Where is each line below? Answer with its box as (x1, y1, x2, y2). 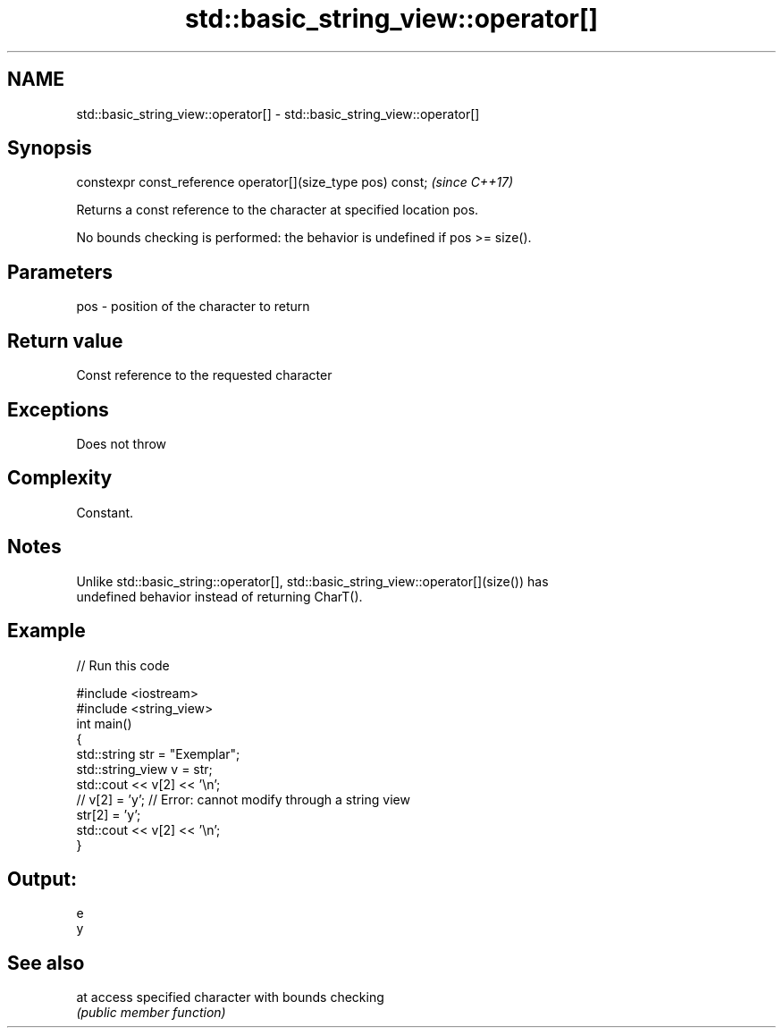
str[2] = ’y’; (76, 806, 141, 822)
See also (7, 951, 85, 974)
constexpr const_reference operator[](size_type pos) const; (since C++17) (76, 174, 514, 190)
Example (7, 619, 86, 643)
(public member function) (76, 1005, 226, 1021)
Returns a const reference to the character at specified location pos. (76, 202, 479, 218)
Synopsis (7, 137, 92, 160)
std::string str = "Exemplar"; (76, 745, 240, 762)
